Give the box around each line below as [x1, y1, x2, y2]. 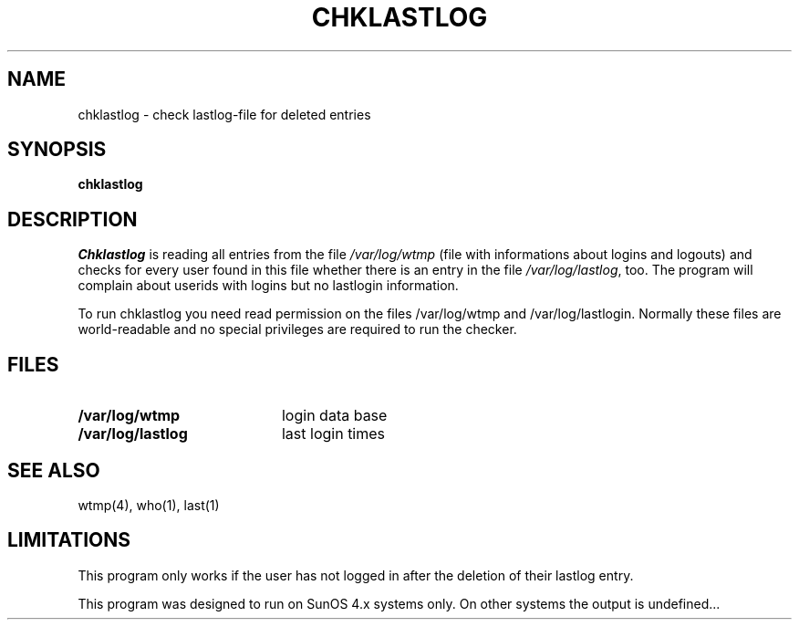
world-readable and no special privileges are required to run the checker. [78, 321, 517, 338]
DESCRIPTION [7, 207, 138, 231]
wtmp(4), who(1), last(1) [78, 496, 220, 513]
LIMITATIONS [7, 528, 131, 552]
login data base [281, 406, 388, 425]
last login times [281, 424, 386, 444]
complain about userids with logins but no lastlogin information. [78, 277, 459, 294]
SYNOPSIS [7, 138, 107, 162]
